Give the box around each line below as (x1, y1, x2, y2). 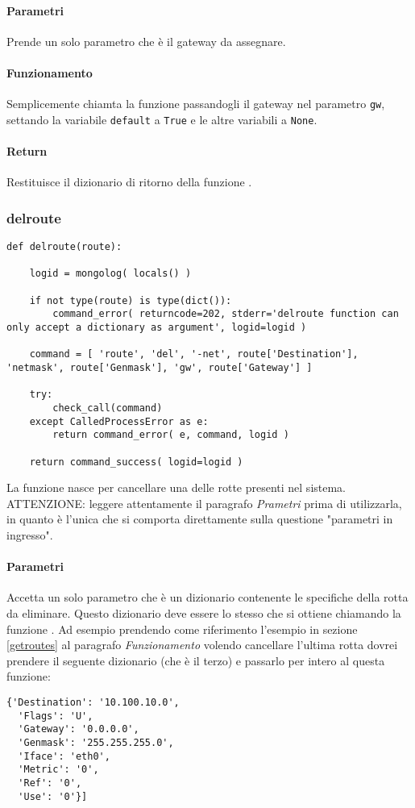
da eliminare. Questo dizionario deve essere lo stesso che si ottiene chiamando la (6, 605, 401, 622)
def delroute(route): (6, 241, 122, 253)
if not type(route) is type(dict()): (29, 294, 232, 306)
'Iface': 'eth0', (18, 750, 110, 762)
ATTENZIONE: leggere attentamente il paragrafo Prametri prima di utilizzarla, (6, 494, 402, 511)
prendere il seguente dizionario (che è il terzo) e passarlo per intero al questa (6, 652, 385, 668)
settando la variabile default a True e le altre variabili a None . (6, 110, 317, 127)
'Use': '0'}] (18, 790, 88, 802)
